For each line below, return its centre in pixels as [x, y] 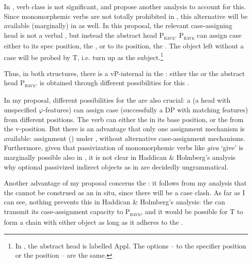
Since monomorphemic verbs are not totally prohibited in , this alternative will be [126, 16]
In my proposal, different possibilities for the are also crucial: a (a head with [117, 100]
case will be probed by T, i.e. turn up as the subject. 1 [84, 56]
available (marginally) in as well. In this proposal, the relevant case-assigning [118, 25]
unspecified [20, 110]
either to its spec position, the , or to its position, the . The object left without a [124, 45]
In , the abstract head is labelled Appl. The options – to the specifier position [131, 245]
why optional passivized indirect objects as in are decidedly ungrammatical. [116, 166]
